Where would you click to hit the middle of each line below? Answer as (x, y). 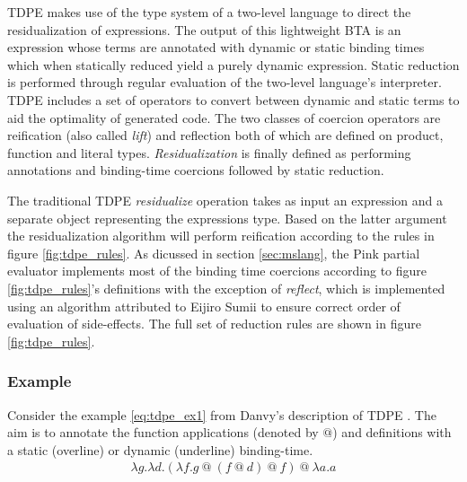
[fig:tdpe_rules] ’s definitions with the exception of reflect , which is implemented (226, 288)
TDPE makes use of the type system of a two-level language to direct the (209, 12)
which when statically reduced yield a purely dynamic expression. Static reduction (233, 64)
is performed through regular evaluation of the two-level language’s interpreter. (225, 82)
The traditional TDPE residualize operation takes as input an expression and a (225, 200)
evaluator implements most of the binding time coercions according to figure (217, 271)
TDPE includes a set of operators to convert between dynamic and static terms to (233, 99)
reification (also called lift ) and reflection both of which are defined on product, (225, 135)
